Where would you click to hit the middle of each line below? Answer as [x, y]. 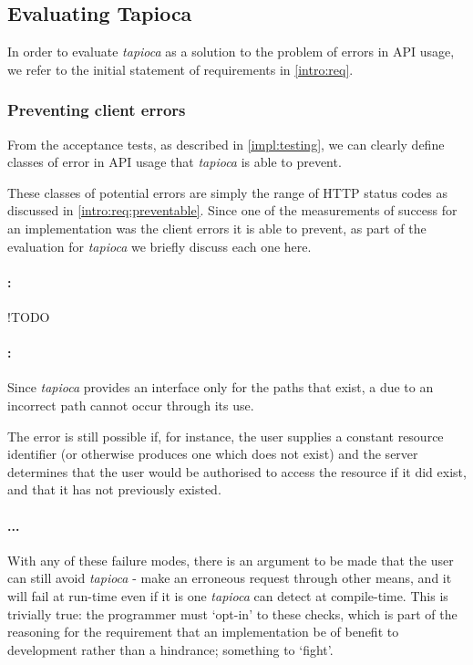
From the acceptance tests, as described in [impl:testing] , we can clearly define [226, 144]
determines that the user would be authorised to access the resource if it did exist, [237, 471]
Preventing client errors [97, 110]
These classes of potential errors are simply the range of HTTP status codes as [227, 192]
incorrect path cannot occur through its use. [131, 405]
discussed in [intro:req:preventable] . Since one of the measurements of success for [232, 210]
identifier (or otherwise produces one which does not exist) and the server [213, 454]
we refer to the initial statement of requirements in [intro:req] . [180, 69]
